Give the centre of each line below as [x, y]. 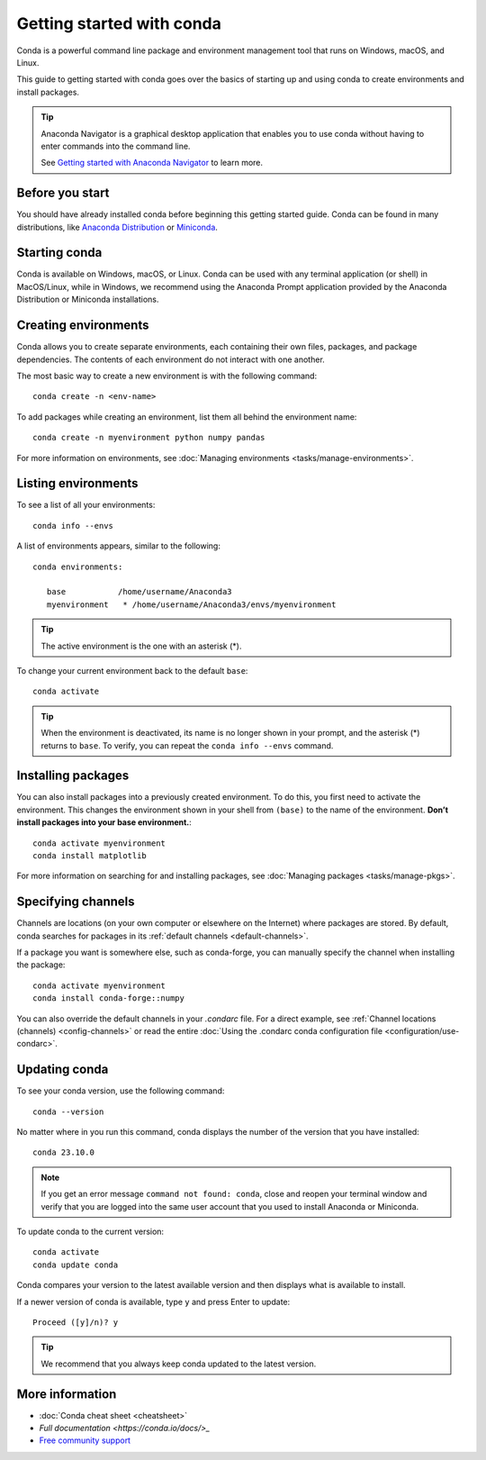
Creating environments [83, 326]
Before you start [63, 193]
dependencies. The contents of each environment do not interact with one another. [171, 359]
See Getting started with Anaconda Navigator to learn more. [152, 163]
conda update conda [76, 1265]
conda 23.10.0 [63, 1152]
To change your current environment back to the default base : [132, 670]
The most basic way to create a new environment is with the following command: [167, 376]
